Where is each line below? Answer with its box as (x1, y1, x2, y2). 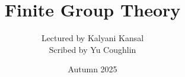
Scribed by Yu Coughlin (49, 43, 136, 55)
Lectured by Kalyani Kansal (41, 32, 144, 44)
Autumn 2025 (68, 63, 117, 75)
